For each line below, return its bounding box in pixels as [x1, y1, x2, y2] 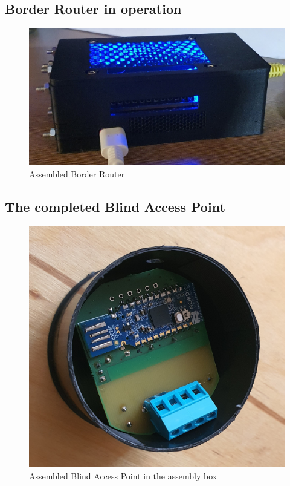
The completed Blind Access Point [5, 197, 225, 215]
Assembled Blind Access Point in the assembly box [29, 470, 217, 482]
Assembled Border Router [29, 167, 125, 180]
